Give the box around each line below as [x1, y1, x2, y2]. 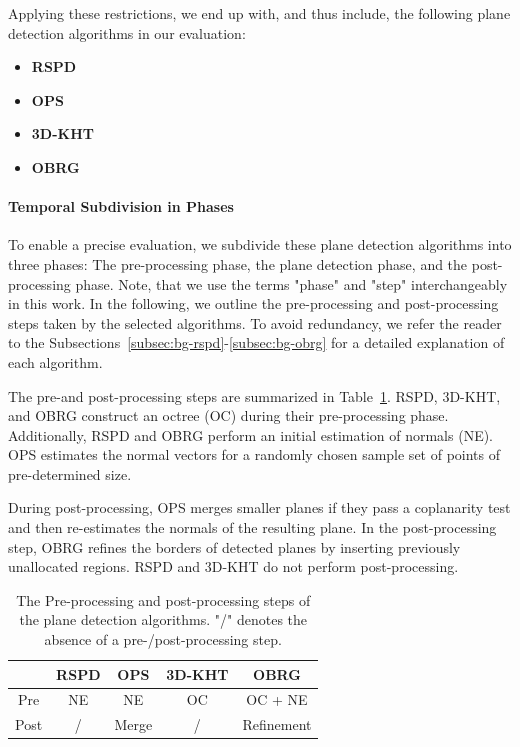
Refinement [242, 714, 312, 735]
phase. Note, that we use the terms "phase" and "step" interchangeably [75, 273, 508, 294]
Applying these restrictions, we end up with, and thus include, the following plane [8, 3, 511, 23]
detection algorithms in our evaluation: [8, 22, 246, 43]
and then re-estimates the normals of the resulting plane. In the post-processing [8, 517, 497, 538]
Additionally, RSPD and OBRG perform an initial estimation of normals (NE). [8, 424, 494, 445]
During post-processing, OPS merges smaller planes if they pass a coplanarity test [8, 497, 511, 518]
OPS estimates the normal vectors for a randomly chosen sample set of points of [8, 444, 501, 465]
